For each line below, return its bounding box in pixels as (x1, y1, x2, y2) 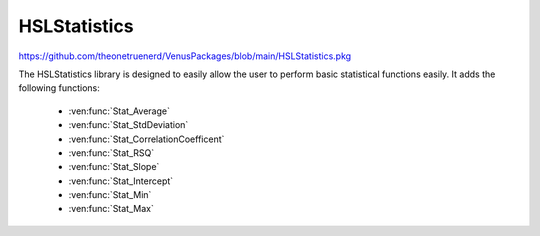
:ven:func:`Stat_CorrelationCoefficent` (68, 133, 225, 145)
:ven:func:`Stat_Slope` (68, 161, 160, 173)
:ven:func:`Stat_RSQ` (68, 146, 155, 159)
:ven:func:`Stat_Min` (68, 189, 152, 201)
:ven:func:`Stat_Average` (68, 105, 170, 117)
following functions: (18, 82, 100, 94)
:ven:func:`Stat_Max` (68, 203, 154, 215)
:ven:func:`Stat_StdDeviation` (68, 119, 189, 131)
